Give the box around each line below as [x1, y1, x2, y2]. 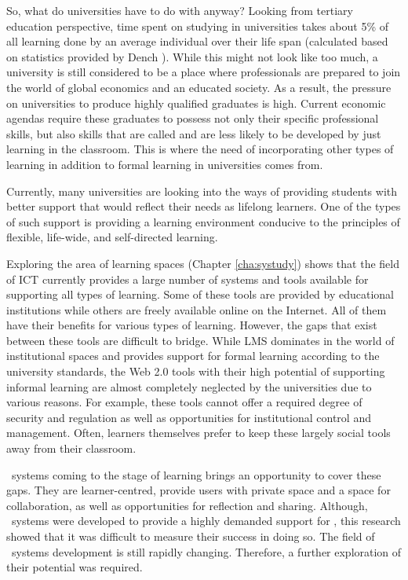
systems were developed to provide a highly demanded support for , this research [11, 512, 401, 529]
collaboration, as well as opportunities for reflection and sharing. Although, [6, 497, 368, 513]
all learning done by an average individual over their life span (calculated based [6, 33, 388, 50]
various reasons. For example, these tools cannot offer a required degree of [6, 394, 362, 410]
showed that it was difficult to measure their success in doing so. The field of [6, 528, 375, 544]
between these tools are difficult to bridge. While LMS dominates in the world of [6, 332, 395, 348]
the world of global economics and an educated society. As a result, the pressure [6, 79, 392, 95]
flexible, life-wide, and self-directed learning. [6, 229, 218, 245]
